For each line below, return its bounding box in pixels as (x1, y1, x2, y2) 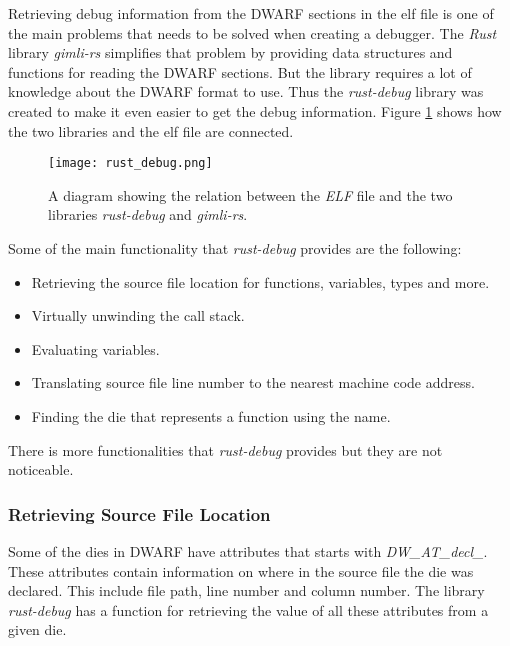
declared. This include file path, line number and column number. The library (8, 580, 485, 601)
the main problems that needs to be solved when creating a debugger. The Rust (8, 22, 497, 43)
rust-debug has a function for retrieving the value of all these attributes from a (8, 599, 489, 620)
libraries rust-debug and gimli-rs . (48, 204, 248, 225)
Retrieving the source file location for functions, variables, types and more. (31, 271, 490, 292)
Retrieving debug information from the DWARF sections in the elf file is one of (8, 3, 494, 23)
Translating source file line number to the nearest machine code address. (31, 372, 475, 393)
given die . (8, 619, 67, 640)
